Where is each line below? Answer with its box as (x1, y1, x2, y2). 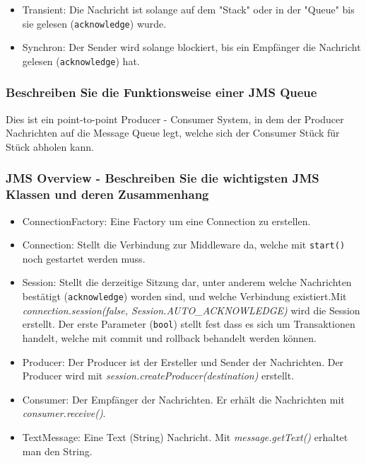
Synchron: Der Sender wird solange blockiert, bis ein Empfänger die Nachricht (22, 40, 361, 55)
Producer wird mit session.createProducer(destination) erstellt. (22, 368, 295, 383)
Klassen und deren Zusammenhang (6, 185, 209, 203)
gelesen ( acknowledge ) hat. (22, 53, 140, 68)
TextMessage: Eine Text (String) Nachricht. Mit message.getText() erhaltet (22, 429, 348, 444)
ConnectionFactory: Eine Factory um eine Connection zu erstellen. (22, 213, 311, 228)
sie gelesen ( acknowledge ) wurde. (22, 16, 167, 30)
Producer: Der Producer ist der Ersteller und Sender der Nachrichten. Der (22, 354, 344, 369)
